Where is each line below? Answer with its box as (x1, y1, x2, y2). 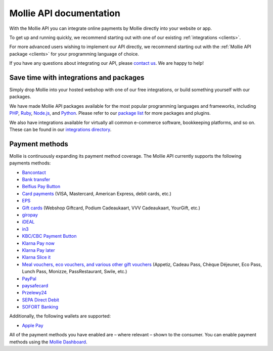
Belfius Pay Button (22, 184, 61, 190)
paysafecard (22, 282, 49, 288)
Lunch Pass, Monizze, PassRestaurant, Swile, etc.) (22, 269, 127, 275)
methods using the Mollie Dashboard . (9, 339, 87, 345)
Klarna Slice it (22, 254, 51, 260)
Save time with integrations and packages (9, 73, 145, 82)
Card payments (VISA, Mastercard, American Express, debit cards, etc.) (22, 190, 172, 197)
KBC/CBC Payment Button (22, 233, 77, 239)
